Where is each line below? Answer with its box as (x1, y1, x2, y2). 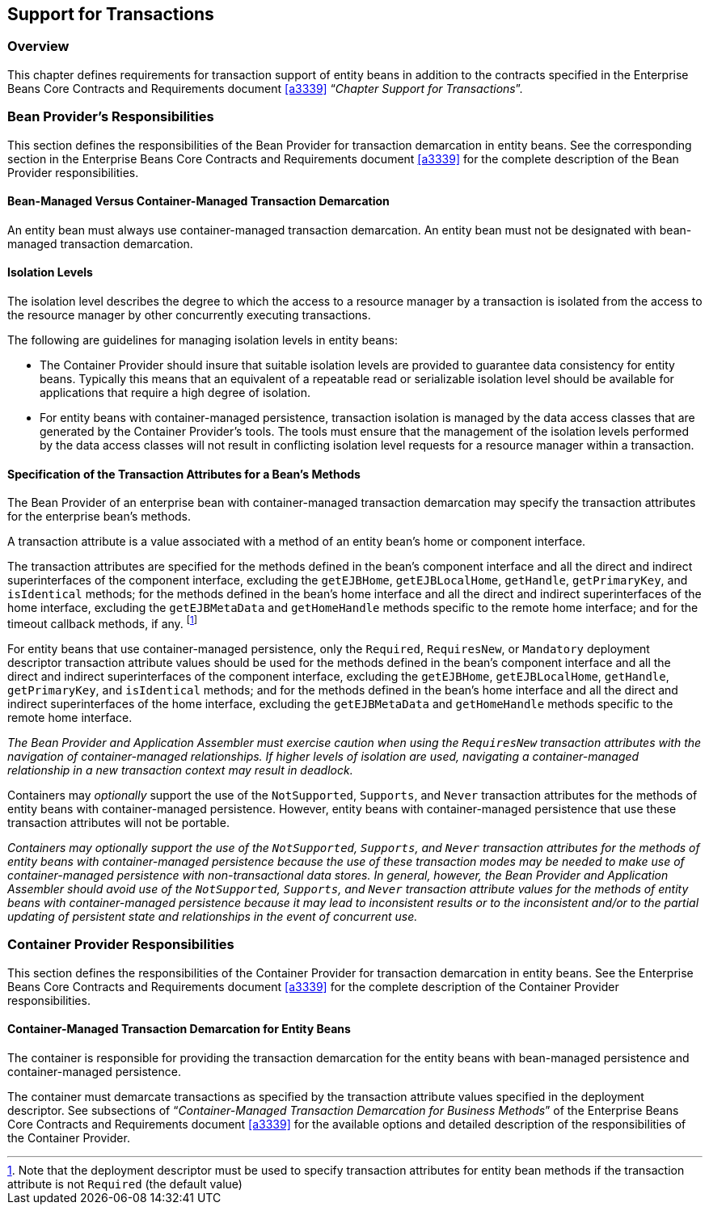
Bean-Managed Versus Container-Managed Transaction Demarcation (7, 194, 390, 209)
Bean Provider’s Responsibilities (7, 108, 214, 125)
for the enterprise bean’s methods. (7, 509, 192, 524)
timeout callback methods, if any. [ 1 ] (7, 614, 198, 631)
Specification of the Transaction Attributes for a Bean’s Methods (7, 466, 361, 481)
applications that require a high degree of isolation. (40, 385, 311, 399)
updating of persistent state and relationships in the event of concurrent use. (7, 909, 418, 923)
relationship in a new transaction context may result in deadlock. (7, 762, 353, 777)
